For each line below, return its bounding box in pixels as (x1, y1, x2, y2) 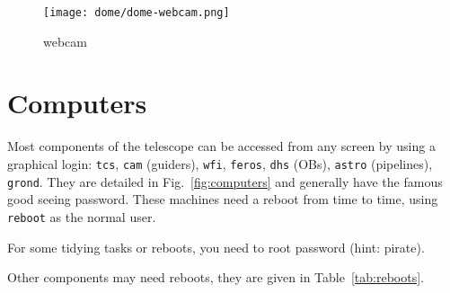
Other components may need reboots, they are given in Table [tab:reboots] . (7, 268, 424, 287)
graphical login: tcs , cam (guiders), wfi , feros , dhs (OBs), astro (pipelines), (7, 154, 433, 173)
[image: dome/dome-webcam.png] (43, 6, 230, 19)
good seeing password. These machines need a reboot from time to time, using (7, 190, 438, 209)
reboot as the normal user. (7, 207, 156, 226)
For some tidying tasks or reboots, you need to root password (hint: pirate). (7, 237, 425, 256)
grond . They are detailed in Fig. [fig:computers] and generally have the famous (7, 172, 443, 191)
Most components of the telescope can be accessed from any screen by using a (7, 137, 436, 155)
